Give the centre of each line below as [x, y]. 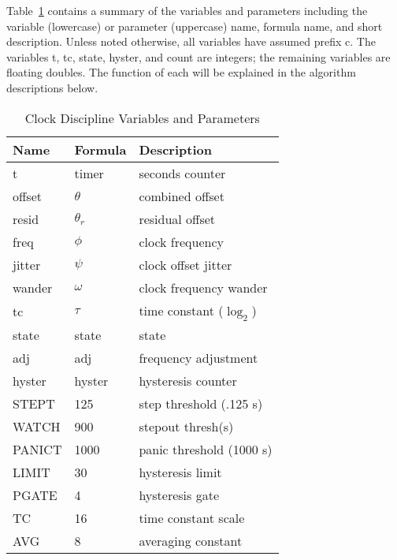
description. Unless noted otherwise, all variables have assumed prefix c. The [191, 41]
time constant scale [192, 517]
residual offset [177, 218]
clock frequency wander [203, 287]
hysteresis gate [179, 495]
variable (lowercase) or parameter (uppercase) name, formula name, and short [195, 26]
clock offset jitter [186, 264]
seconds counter [182, 173]
